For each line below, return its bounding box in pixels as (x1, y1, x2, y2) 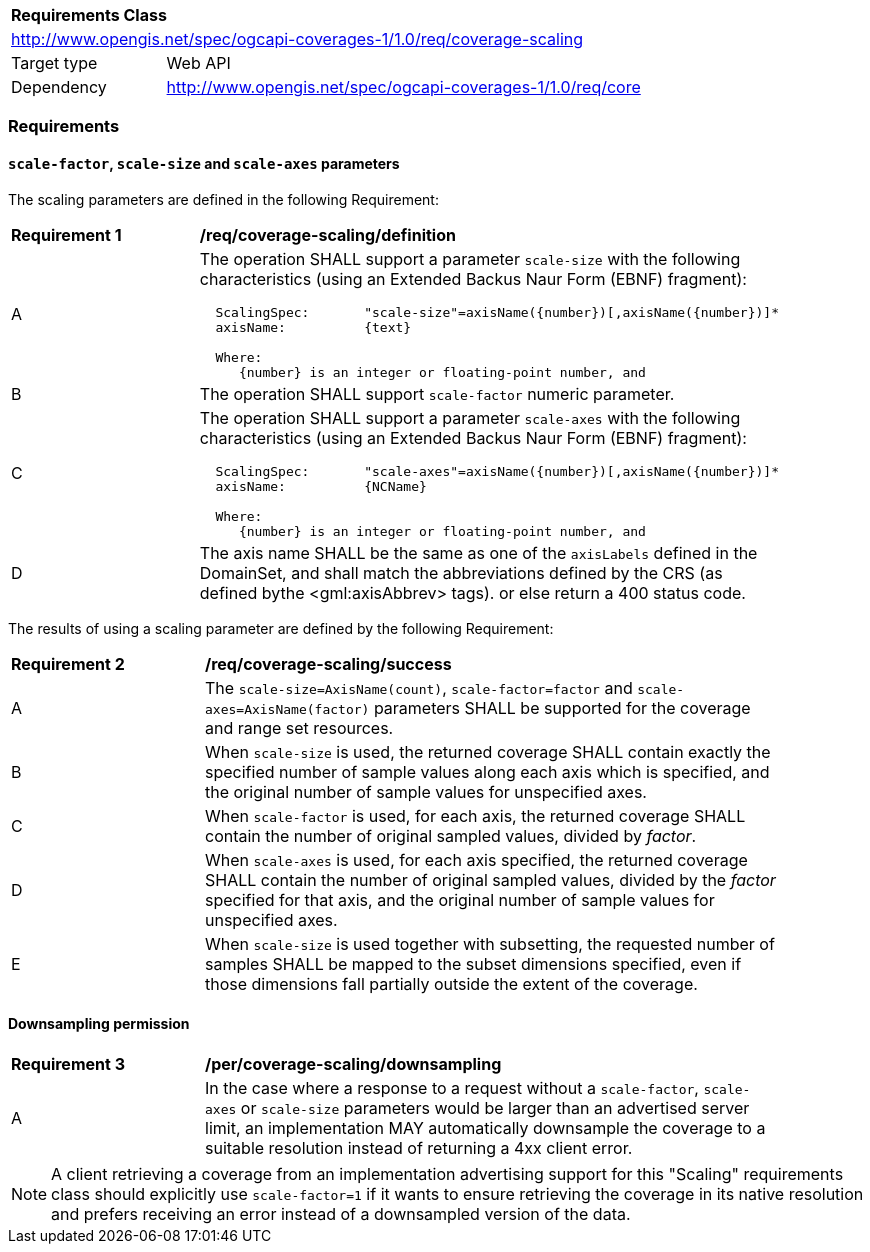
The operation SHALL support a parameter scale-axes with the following (199, 407, 741, 428)
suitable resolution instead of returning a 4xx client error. (205, 1137, 633, 1158)
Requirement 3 (11, 1053, 125, 1074)
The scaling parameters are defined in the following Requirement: (8, 190, 439, 208)
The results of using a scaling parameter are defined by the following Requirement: (8, 619, 554, 637)
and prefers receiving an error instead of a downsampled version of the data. (51, 1203, 631, 1224)
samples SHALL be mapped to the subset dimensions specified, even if (205, 953, 742, 974)
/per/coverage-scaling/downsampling (205, 1053, 502, 1074)
